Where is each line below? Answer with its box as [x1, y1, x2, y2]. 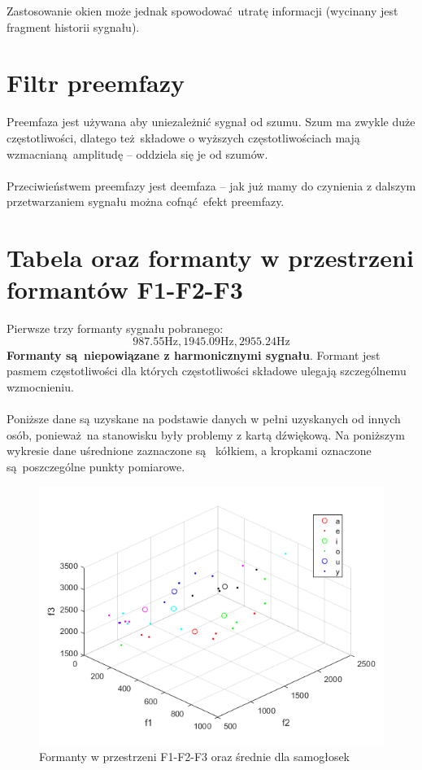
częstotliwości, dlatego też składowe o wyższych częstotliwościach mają [7, 129, 360, 146]
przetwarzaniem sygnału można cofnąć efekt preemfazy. [7, 193, 285, 210]
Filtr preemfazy [7, 66, 185, 99]
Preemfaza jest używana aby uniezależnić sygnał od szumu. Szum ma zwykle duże [7, 113, 415, 130]
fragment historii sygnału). [7, 18, 140, 35]
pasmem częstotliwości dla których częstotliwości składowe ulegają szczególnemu [7, 362, 407, 379]
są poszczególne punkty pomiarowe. [7, 457, 185, 475]
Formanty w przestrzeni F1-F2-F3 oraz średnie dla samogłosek [39, 748, 350, 765]
